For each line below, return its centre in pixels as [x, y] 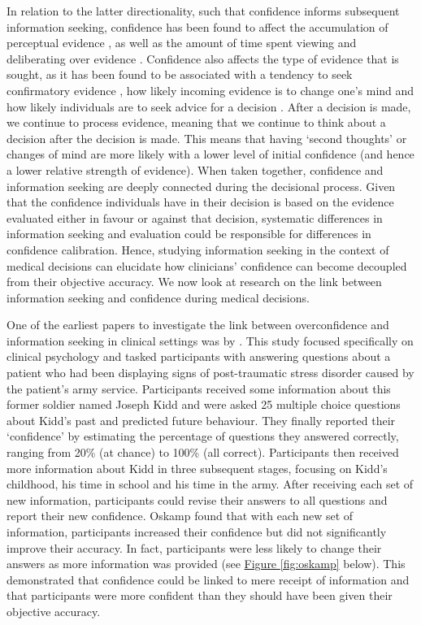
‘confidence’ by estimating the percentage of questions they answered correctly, [203, 436]
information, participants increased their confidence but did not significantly [197, 532]
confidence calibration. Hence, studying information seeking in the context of [198, 249]
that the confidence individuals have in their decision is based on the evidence [200, 202]
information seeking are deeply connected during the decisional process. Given [201, 186]
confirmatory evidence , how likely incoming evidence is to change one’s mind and [210, 90]
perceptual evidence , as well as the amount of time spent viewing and [182, 43]
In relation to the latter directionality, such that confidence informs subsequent [203, 11]
